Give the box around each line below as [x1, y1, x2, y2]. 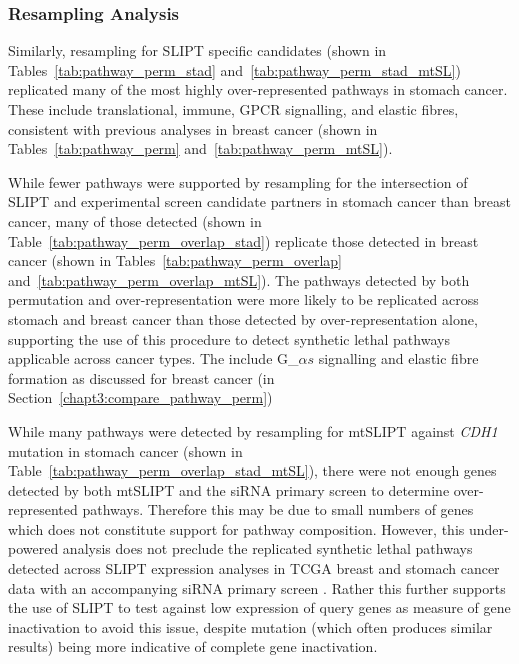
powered [8, 538, 59, 559]
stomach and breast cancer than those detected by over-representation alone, [8, 308, 478, 329]
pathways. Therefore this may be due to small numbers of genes [82, 499, 474, 520]
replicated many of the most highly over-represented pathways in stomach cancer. [8, 79, 508, 100]
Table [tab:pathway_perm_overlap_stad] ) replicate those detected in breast [8, 230, 479, 251]
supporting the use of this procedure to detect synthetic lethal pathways [8, 328, 450, 349]
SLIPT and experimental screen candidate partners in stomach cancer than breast [8, 191, 511, 212]
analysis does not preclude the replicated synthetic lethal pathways [62, 538, 473, 559]
